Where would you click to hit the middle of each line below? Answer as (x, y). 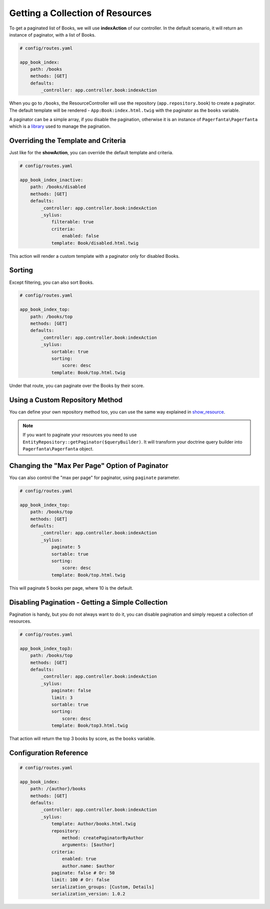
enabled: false (80, 236)
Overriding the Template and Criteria (67, 141)
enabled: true (79, 859)
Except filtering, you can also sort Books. (51, 282)
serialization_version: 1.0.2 (88, 894)
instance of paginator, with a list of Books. (52, 35)
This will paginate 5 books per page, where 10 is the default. (71, 588)
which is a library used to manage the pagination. (60, 126)
